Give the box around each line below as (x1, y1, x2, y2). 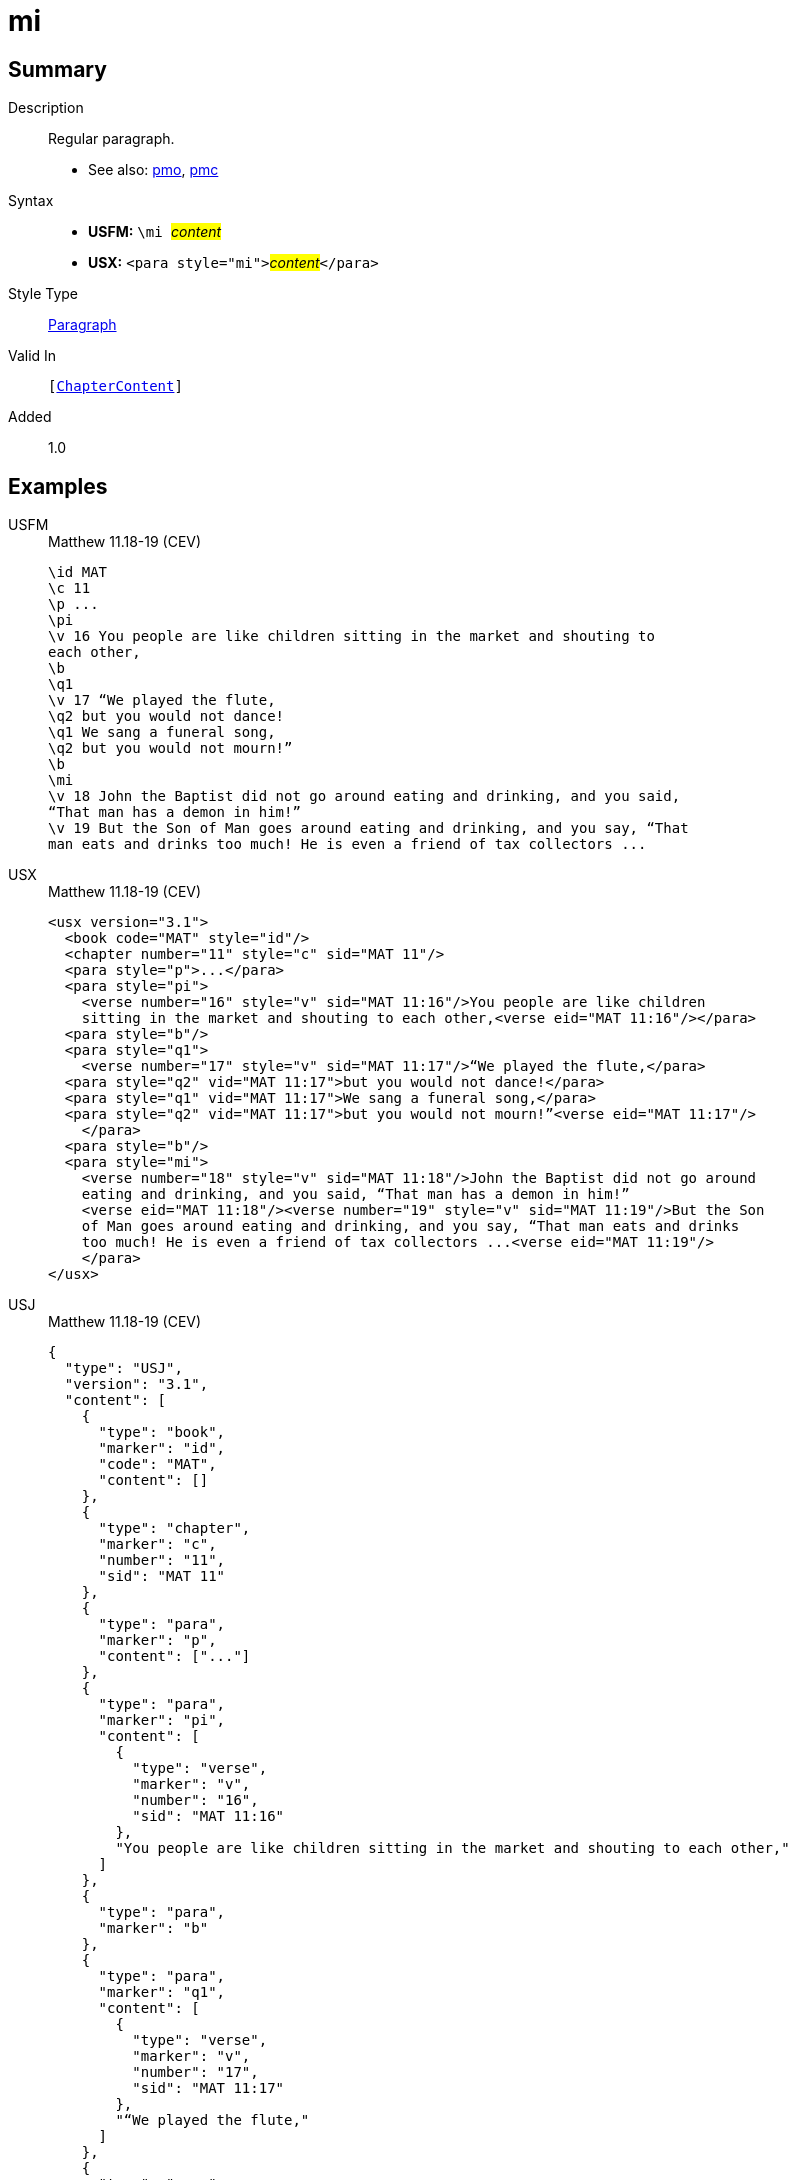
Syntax (8, 192, 54, 210)
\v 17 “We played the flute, (48, 692, 276, 709)
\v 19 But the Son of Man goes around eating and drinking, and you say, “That (48, 820, 689, 837)
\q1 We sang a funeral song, (48, 724, 276, 741)
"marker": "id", (98, 1440, 226, 1457)
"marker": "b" (98, 1920, 209, 1937)
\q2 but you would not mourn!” (48, 740, 293, 757)
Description (8, 99, 84, 117)
